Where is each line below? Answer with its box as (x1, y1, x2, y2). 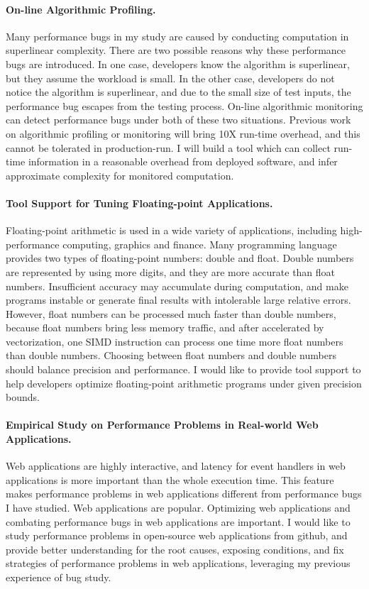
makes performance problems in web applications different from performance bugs (6, 486, 362, 501)
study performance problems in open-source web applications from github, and (6, 528, 348, 543)
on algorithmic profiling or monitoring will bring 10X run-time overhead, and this (6, 126, 360, 141)
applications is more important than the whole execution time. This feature (6, 472, 334, 487)
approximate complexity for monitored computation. (6, 167, 234, 182)
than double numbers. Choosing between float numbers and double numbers (6, 348, 336, 363)
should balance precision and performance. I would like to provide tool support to (6, 362, 361, 377)
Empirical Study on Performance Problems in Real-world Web (6, 417, 319, 432)
